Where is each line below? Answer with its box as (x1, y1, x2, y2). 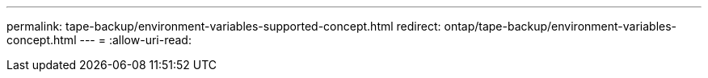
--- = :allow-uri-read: (79, 33, 192, 47)
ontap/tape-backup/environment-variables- (444, 19, 677, 33)
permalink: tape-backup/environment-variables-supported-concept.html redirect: (6, 19, 441, 33)
